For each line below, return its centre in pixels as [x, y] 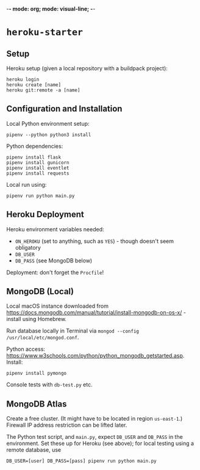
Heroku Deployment [45, 215]
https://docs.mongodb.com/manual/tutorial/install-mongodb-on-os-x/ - [96, 313]
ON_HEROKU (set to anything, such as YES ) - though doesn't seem [95, 241]
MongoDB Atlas [37, 404]
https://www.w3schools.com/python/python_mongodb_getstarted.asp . [95, 356]
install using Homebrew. [37, 319]
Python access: [26, 349]
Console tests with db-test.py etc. [49, 385]
